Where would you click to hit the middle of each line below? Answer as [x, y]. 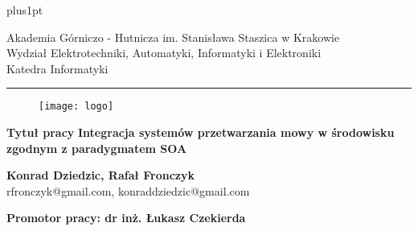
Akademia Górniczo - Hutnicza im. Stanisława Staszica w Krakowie [173, 37]
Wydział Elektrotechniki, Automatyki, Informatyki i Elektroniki [164, 53]
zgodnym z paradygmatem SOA [97, 148]
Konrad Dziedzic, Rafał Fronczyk [100, 175]
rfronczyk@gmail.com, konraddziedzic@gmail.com [128, 190]
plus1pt [25, 10]
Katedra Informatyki [57, 68]
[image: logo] [76, 107]
